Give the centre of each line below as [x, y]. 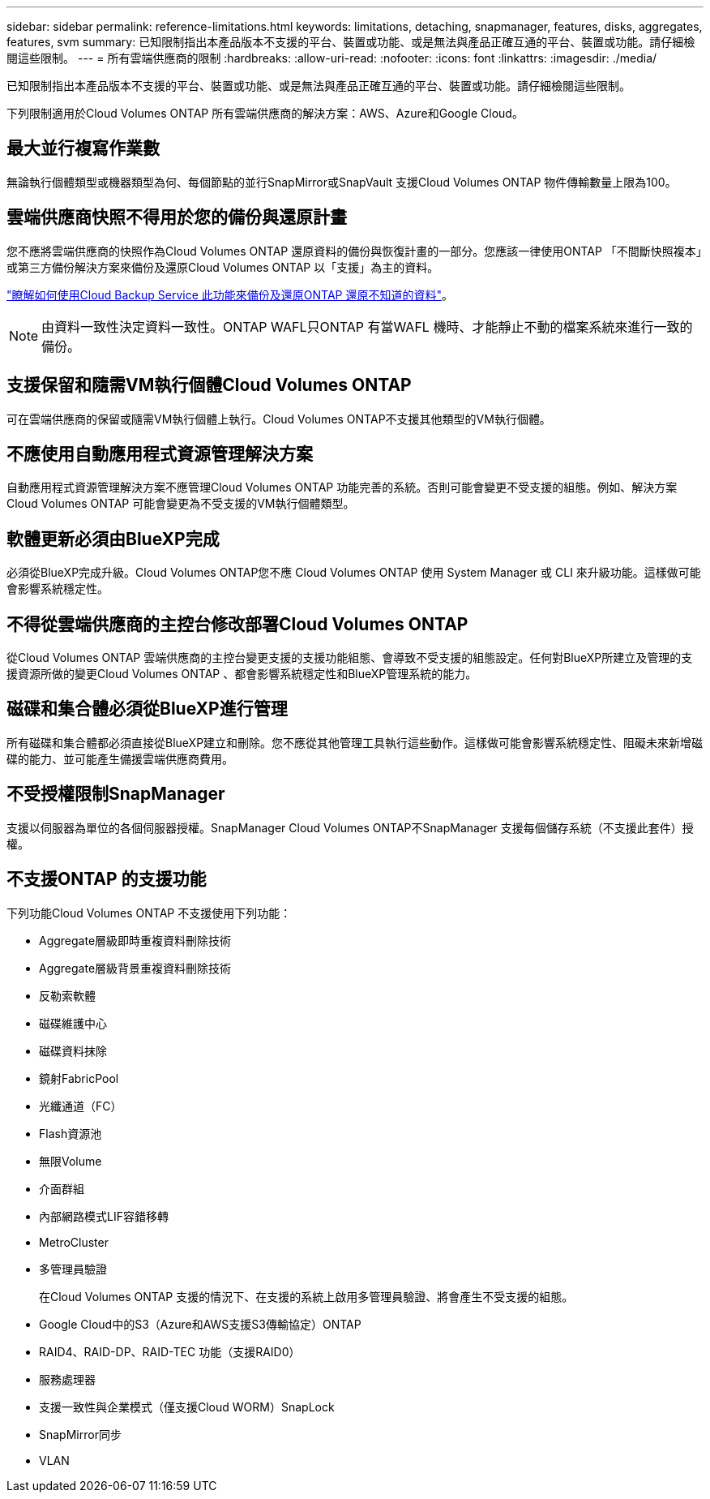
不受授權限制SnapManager [116, 794]
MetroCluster [74, 1242]
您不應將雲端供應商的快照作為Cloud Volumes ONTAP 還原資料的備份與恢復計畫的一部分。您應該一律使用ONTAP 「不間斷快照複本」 [354, 251]
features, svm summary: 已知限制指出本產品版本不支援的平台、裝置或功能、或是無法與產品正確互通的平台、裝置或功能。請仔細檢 [351, 42]
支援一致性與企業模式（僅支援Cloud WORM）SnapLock [187, 1407]
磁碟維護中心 [73, 1023]
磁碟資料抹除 [73, 1050]
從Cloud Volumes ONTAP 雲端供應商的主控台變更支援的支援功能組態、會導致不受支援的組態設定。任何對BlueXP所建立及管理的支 [350, 658]
